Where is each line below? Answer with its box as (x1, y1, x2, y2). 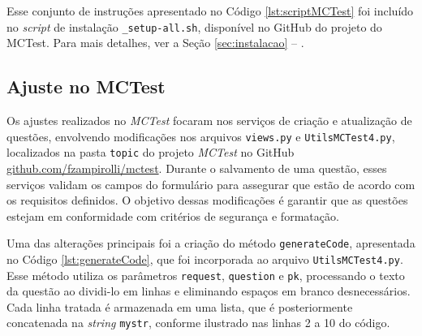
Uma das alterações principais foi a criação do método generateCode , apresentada (6, 235, 416, 252)
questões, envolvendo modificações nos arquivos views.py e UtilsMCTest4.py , (6, 127, 395, 144)
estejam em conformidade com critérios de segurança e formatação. (6, 207, 339, 224)
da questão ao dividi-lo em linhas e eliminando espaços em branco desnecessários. (6, 282, 411, 299)
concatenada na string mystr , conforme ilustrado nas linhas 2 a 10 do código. (6, 314, 390, 331)
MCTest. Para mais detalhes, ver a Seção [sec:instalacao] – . (6, 34, 304, 51)
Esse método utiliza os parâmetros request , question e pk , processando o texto (6, 266, 405, 283)
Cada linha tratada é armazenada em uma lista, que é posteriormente (6, 298, 353, 315)
